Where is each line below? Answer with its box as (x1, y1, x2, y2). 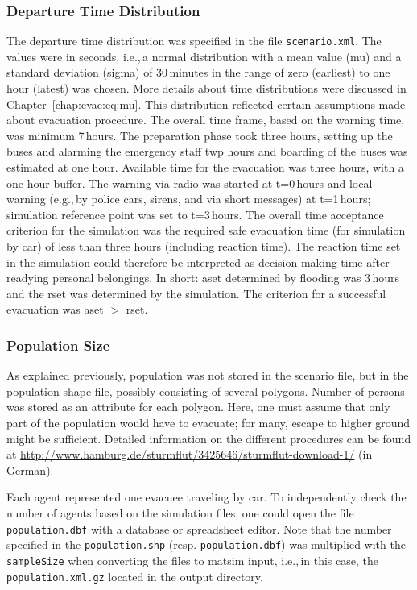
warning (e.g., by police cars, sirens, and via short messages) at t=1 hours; (6, 190, 371, 207)
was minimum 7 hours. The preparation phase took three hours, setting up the (6, 127, 393, 143)
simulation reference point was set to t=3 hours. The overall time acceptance (6, 206, 384, 222)
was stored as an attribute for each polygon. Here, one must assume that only (6, 398, 390, 415)
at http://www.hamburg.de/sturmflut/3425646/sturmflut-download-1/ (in (6, 446, 373, 463)
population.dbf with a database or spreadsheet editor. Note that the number (6, 520, 392, 537)
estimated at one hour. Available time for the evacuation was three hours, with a (6, 159, 404, 176)
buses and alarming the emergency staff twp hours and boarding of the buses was (6, 143, 408, 160)
